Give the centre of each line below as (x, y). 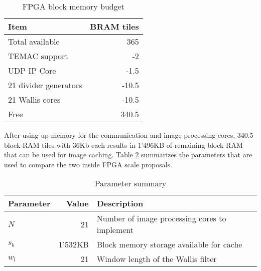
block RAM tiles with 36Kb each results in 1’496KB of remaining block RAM (123, 145)
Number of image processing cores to (161, 218)
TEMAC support (38, 56)
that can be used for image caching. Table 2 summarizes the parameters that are (128, 155)
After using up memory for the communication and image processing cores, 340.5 (129, 135)
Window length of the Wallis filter (157, 259)
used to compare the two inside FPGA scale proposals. (88, 164)
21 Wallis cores (34, 99)
